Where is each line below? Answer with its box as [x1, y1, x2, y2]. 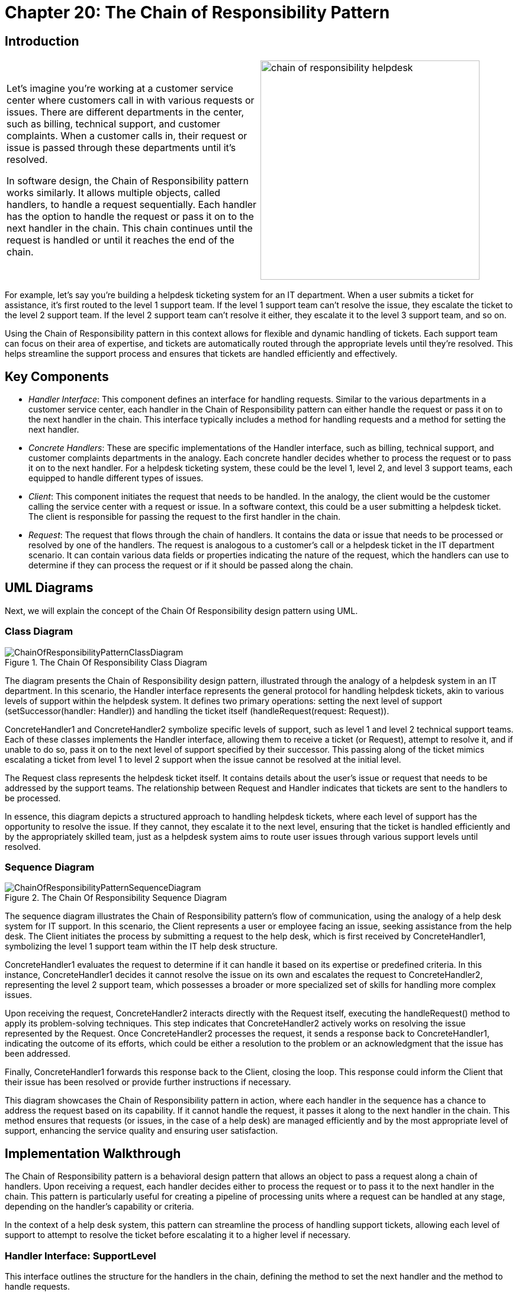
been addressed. [5, 1048, 70, 1059]
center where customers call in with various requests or [7, 94, 255, 107]
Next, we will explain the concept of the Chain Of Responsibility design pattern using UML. [5, 605, 358, 616]
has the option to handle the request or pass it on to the [7, 210, 254, 223]
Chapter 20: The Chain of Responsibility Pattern [5, 2, 390, 23]
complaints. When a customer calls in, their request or [7, 130, 247, 142]
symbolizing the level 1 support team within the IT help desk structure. [5, 941, 278, 952]
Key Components [5, 369, 109, 384]
